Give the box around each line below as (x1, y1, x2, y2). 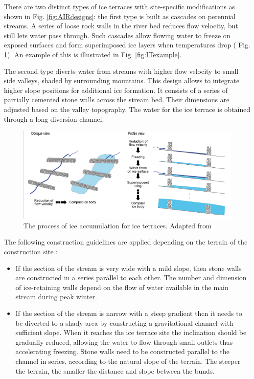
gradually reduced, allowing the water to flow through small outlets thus (15, 336, 233, 347)
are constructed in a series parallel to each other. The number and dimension (15, 272, 247, 283)
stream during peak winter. (15, 291, 97, 302)
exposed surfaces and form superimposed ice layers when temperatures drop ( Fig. (4, 40, 251, 50)
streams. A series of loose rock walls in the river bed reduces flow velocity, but (4, 21, 238, 31)
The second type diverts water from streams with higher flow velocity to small (4, 66, 239, 76)
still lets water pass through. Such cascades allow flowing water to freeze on (4, 30, 231, 40)
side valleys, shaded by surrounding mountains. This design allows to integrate (4, 75, 240, 86)
